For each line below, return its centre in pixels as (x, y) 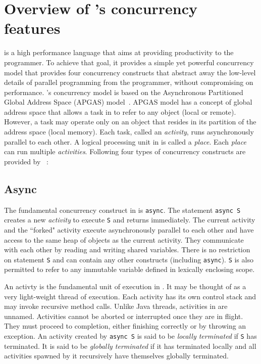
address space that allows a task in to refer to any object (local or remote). (120, 111)
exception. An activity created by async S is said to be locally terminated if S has (130, 335)
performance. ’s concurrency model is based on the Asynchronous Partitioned (124, 92)
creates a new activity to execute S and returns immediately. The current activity (130, 220)
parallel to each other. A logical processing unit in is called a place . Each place (125, 141)
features (32, 28)
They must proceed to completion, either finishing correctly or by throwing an (125, 326)
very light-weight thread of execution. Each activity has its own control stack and (130, 296)
